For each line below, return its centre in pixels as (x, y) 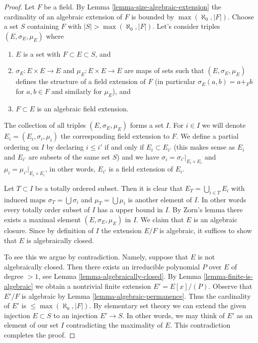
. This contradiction (200, 325)
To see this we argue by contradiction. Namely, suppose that (96, 257)
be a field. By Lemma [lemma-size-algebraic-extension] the (133, 6)
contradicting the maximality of (115, 325)
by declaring (65, 147)
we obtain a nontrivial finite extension (93, 286)
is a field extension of (141, 169)
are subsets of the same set (69, 156)
